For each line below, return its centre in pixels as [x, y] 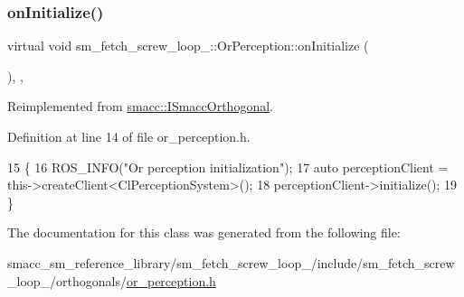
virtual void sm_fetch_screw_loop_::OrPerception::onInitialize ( [188, 46]
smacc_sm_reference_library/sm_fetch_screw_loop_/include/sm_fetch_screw [231, 262]
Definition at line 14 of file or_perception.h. [129, 136]
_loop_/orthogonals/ [67, 280]
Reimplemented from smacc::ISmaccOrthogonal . [140, 106]
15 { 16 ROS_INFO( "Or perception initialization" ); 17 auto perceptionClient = [228, 167]
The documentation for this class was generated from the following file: [204, 232]
